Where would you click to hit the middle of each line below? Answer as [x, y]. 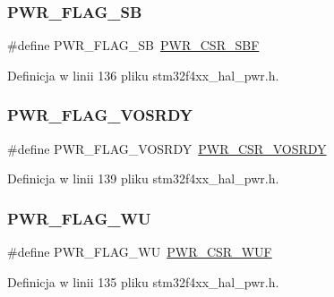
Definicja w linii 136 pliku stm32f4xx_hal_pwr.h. [143, 75]
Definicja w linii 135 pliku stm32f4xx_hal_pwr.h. [143, 281]
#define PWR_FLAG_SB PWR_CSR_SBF [133, 45]
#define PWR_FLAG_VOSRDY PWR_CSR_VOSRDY [167, 148]
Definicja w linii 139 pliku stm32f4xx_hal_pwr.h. [143, 178]
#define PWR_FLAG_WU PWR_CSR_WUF [140, 252]
